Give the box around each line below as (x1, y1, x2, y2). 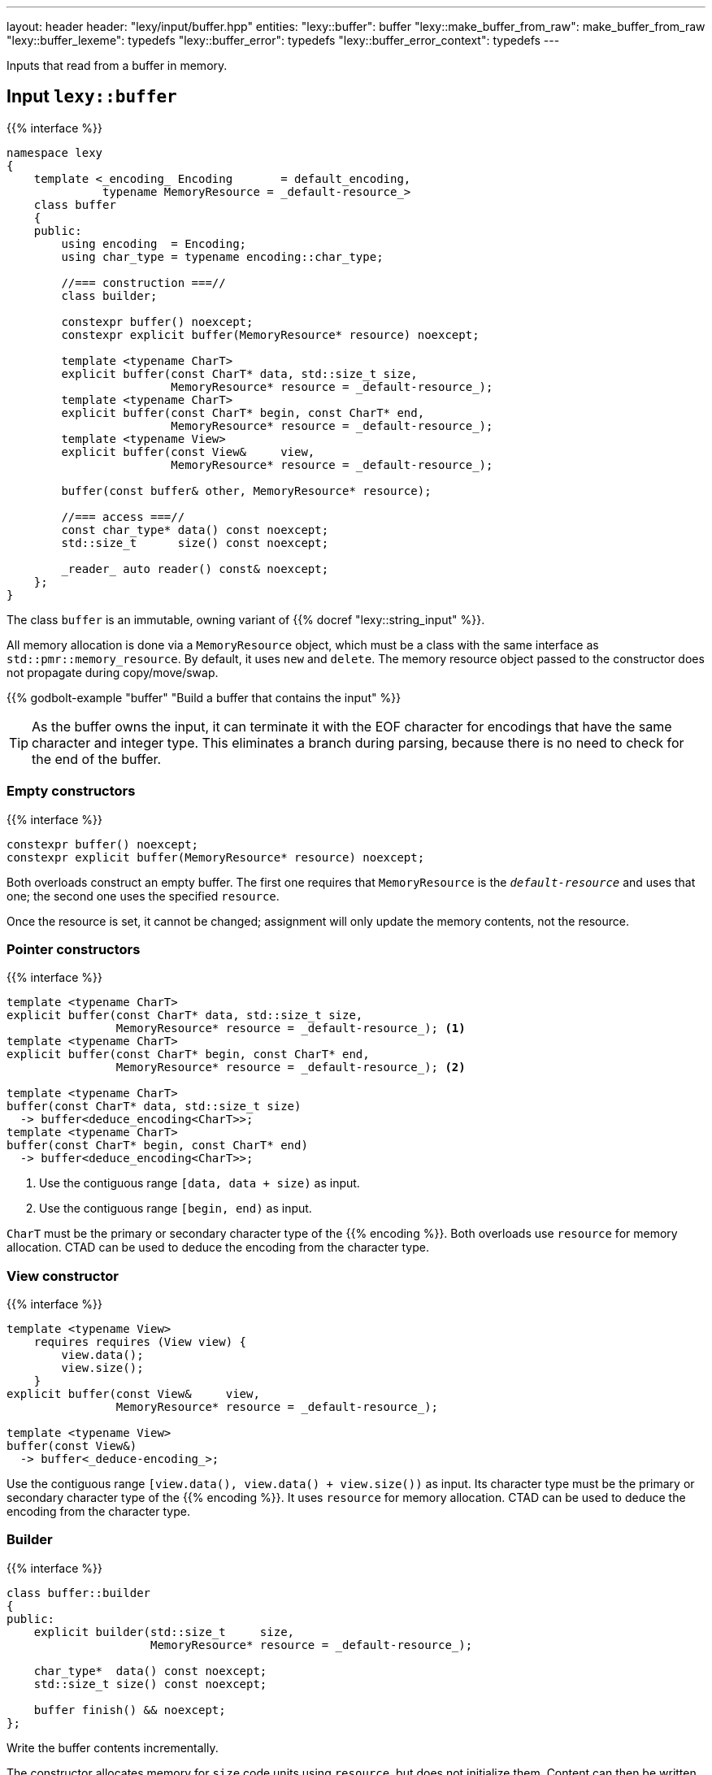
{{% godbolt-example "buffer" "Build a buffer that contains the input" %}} (7, 690, 402, 705)
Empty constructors (7, 783, 136, 800)
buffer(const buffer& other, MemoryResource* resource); (61, 484, 432, 497)
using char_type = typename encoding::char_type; (61, 250, 384, 263)
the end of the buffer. (32, 750, 162, 767)
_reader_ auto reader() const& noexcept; (61, 562, 329, 575)
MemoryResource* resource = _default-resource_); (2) (115, 1061, 466, 1074)
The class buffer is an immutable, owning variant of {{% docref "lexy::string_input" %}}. (7, 612, 485, 627)
